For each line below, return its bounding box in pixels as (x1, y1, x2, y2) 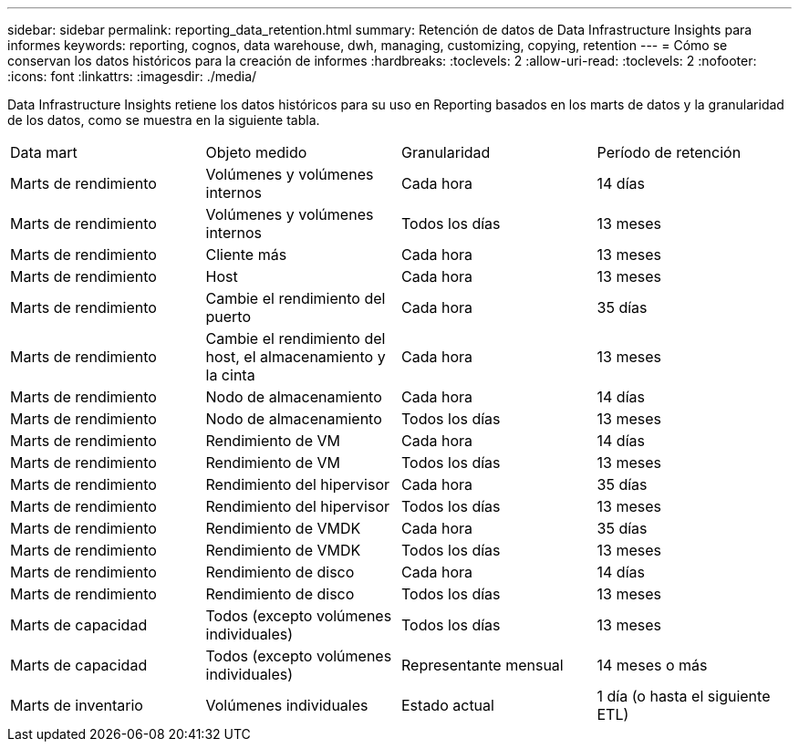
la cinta (205, 366, 255, 384)
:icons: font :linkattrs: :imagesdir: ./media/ (7, 68, 257, 84)
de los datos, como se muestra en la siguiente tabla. (7, 112, 320, 128)
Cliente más (205, 245, 287, 264)
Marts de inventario (10, 696, 143, 714)
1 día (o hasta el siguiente (597, 687, 771, 705)
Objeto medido (205, 143, 307, 161)
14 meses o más (597, 656, 708, 674)
